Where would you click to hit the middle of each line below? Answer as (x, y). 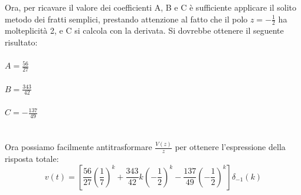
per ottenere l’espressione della (230, 147)
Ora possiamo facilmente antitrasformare (78, 147)
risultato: (21, 42)
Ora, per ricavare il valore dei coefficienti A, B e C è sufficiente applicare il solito (151, 7)
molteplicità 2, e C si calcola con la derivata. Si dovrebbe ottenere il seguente (144, 30)
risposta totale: (32, 159)
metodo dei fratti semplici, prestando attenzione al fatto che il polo (126, 19)
